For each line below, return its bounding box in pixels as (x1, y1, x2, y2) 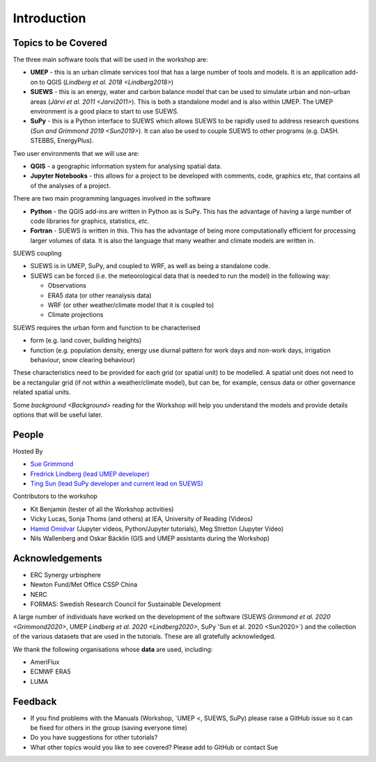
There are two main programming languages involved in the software (13, 194, 211, 203)
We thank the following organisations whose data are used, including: (13, 645, 213, 653)
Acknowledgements (13, 552, 102, 564)
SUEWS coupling (13, 249, 62, 258)
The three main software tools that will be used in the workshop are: (13, 56, 208, 64)
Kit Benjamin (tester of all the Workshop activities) (30, 505, 174, 513)
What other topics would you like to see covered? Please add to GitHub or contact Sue (30, 742, 279, 752)
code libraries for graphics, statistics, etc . (30, 217, 150, 225)
